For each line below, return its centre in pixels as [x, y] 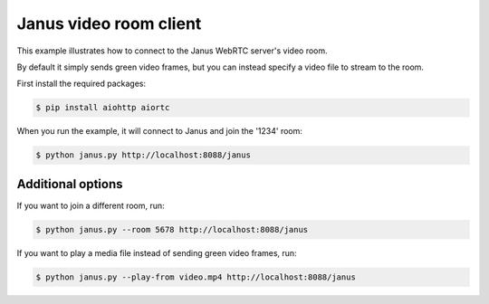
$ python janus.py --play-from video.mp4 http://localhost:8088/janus [196, 277]
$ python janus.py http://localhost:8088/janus [143, 155]
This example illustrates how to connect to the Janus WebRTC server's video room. [172, 51]
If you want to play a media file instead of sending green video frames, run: [157, 252]
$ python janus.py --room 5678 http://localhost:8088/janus [172, 229]
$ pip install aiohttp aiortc [103, 108]
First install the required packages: [81, 84]
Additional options [70, 184]
